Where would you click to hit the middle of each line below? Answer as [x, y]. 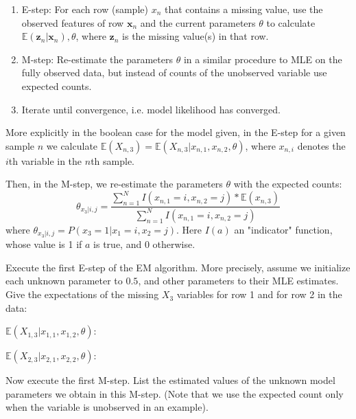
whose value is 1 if [44, 244]
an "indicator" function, [283, 229]
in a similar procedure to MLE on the [263, 59]
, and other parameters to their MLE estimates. [238, 281]
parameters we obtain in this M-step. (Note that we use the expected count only [175, 393]
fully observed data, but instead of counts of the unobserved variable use [174, 72]
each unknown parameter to [64, 281]
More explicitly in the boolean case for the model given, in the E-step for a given [176, 132]
